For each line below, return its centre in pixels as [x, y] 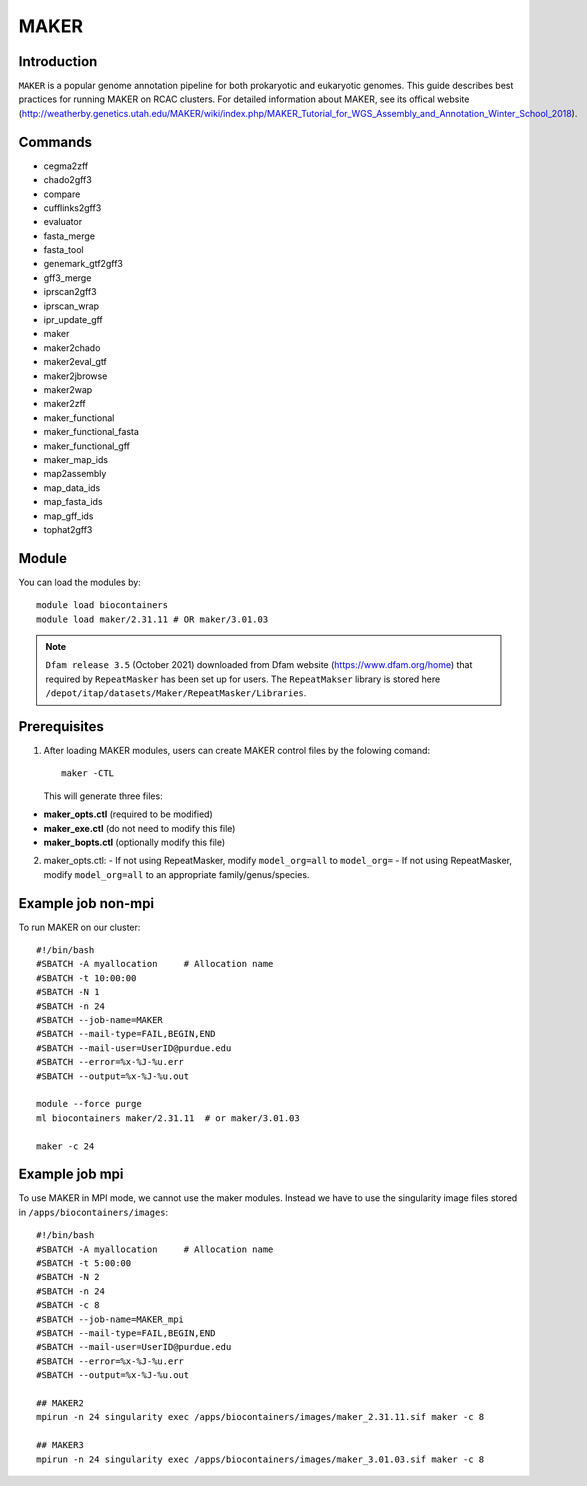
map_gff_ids [68, 516]
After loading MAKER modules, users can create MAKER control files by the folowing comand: [236, 751]
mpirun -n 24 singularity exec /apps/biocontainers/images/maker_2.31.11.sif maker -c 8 [260, 1417]
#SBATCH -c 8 [68, 1305]
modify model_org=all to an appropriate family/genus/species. [176, 874]
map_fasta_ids [73, 502]
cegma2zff [66, 166]
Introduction [58, 61]
